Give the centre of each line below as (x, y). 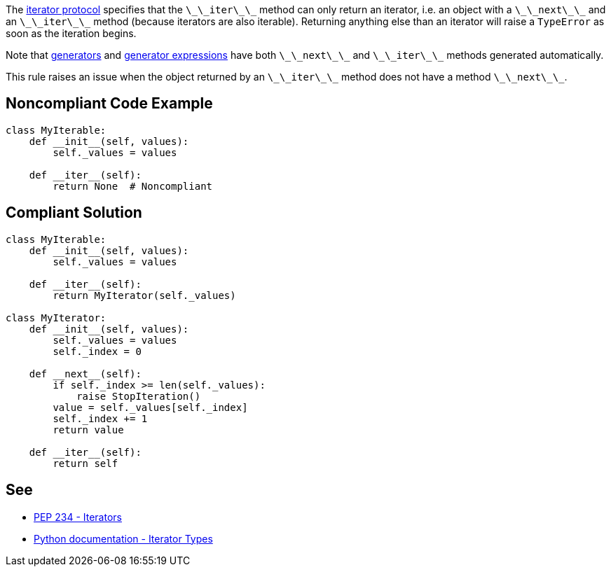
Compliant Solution (74, 213)
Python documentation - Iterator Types (123, 538)
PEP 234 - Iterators (78, 517)
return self (85, 463)
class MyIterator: (56, 318)
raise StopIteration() (139, 396)
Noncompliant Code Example (109, 104)
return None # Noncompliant (133, 186)
